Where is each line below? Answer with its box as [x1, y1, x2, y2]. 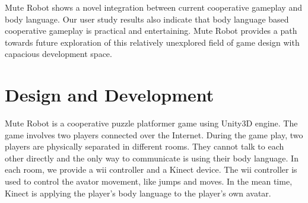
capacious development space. [5, 47, 112, 60]
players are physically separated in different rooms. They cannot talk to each [5, 140, 284, 153]
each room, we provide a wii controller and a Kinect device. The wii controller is [5, 163, 297, 176]
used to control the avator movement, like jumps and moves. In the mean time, [5, 175, 293, 188]
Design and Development [5, 83, 214, 107]
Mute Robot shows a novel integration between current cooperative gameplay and [5, 1, 302, 13]
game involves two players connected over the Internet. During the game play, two [5, 128, 303, 141]
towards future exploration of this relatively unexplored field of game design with [5, 36, 300, 48]
